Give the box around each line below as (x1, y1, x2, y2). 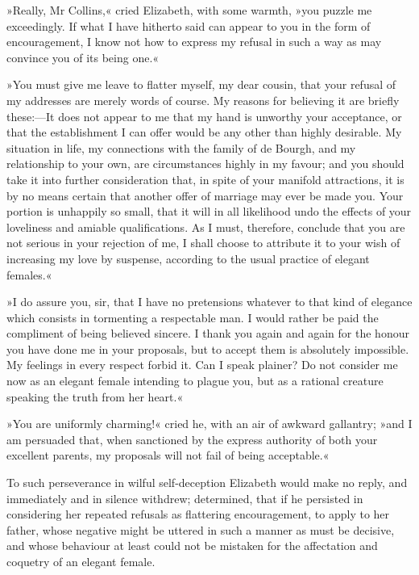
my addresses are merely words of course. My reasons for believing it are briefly (6, 91, 400, 108)
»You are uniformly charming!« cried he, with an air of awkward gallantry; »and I (6, 415, 413, 432)
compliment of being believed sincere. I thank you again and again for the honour (6, 325, 409, 342)
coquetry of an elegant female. (6, 553, 156, 569)
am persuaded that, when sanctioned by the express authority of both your (6, 430, 378, 447)
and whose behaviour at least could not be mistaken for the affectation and (6, 537, 378, 554)
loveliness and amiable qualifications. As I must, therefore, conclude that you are (6, 218, 405, 235)
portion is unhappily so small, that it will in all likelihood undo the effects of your (6, 203, 412, 220)
